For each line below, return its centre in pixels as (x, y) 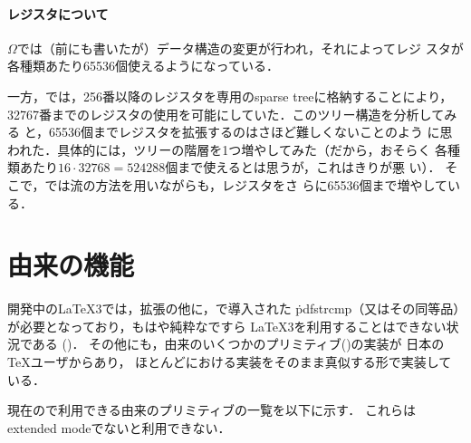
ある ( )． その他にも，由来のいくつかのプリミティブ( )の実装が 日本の (238, 344)
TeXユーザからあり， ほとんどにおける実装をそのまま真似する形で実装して (230, 362)
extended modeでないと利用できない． (119, 427)
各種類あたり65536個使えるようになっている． (143, 66)
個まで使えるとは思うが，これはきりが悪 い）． (303, 167)
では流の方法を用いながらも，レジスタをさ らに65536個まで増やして (246, 184)
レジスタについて (58, 13)
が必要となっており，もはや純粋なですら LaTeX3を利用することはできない (227, 326)
